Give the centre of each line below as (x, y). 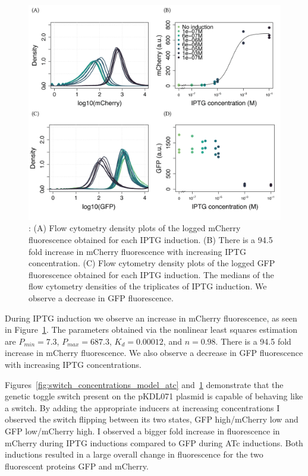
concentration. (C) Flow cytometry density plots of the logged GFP (152, 263)
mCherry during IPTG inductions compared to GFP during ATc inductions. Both (154, 442)
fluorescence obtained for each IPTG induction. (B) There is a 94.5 (151, 240)
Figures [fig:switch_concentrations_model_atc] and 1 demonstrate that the (144, 384)
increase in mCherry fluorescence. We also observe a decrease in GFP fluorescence (154, 353)
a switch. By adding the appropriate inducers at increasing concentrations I (142, 407)
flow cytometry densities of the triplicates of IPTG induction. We (148, 286)
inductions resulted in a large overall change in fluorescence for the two (134, 454)
